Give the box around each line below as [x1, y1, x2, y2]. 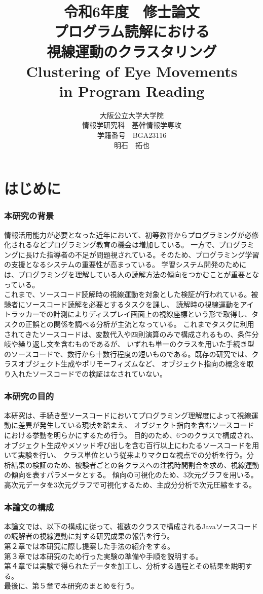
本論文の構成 [4, 501, 54, 513]
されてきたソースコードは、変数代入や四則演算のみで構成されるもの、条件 [4, 328, 252, 339]
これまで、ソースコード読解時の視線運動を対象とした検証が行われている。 [4, 289, 251, 300]
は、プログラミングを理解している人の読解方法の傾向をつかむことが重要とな [4, 269, 259, 280]
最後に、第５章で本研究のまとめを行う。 [4, 580, 138, 591]
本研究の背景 [4, 209, 54, 222]
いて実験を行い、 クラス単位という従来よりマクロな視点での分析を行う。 [4, 450, 247, 460]
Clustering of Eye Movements [26, 60, 238, 81]
